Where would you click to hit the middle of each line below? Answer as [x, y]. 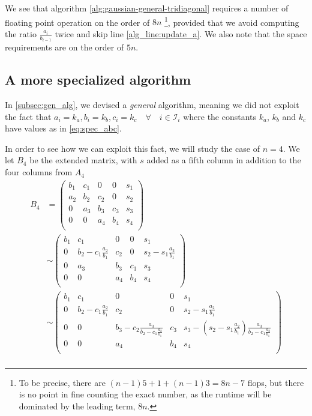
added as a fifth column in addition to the [224, 160]
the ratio [21, 33]
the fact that [28, 116]
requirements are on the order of [64, 47]
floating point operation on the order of [77, 22]
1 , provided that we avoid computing [232, 21]
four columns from [39, 172]
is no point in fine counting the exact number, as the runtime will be [145, 394]
